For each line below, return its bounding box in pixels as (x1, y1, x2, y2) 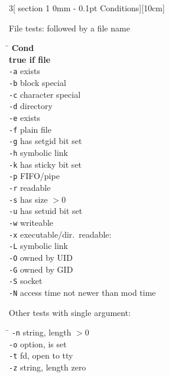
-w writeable (9, 216, 54, 228)
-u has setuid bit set (9, 205, 83, 217)
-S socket (9, 274, 43, 287)
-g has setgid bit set (9, 135, 82, 147)
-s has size (9, 193, 48, 205)
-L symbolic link (9, 239, 68, 252)
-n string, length (11, 326, 71, 338)
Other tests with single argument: (9, 306, 131, 318)
